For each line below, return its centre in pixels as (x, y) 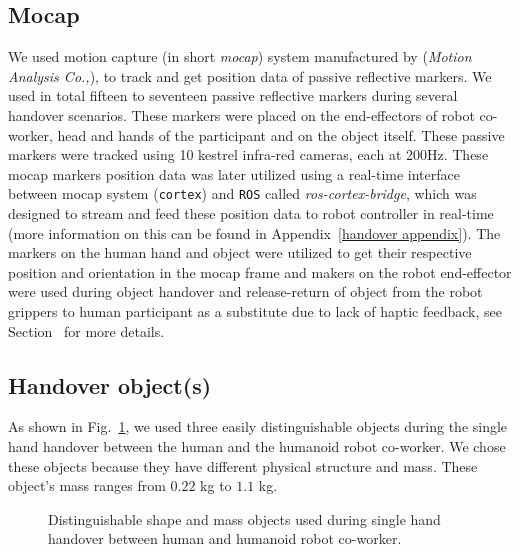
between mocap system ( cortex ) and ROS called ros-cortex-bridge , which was (242, 193)
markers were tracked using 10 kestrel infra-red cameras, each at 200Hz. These (248, 154)
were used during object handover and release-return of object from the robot (245, 291)
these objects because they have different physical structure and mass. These (243, 465)
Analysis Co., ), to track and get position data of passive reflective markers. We (250, 75)
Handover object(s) (110, 384)
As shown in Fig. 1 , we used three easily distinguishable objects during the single (258, 426)
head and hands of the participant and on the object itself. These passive (281, 134)
